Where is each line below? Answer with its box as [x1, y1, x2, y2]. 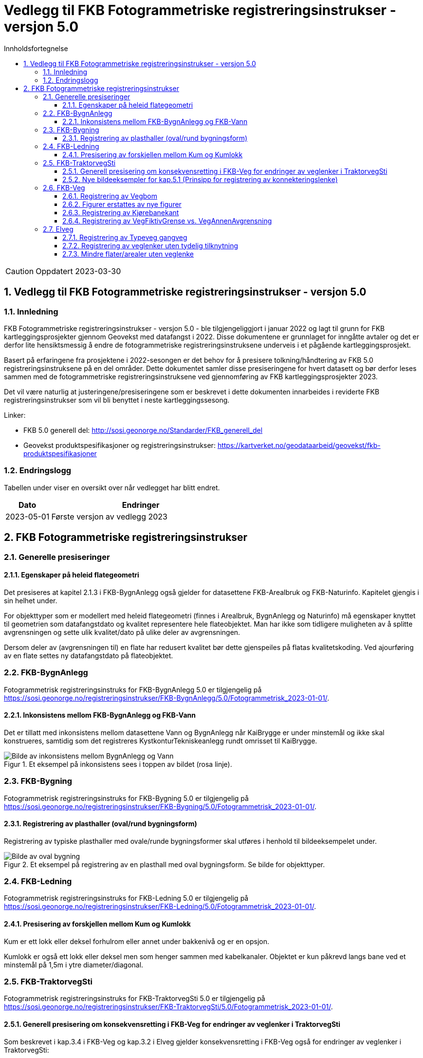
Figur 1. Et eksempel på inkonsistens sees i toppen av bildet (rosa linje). [4, 760, 232, 768]
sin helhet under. [4, 596, 57, 605]
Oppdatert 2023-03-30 [36, 266, 121, 276]
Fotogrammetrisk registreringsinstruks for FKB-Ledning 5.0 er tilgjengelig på [4, 894, 249, 903]
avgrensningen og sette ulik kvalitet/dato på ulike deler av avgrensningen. [4, 628, 240, 636]
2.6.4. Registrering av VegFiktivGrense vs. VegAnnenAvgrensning [62, 216, 272, 225]
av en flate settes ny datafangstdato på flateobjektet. [4, 651, 173, 660]
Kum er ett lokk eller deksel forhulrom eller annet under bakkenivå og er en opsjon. [4, 937, 270, 946]
